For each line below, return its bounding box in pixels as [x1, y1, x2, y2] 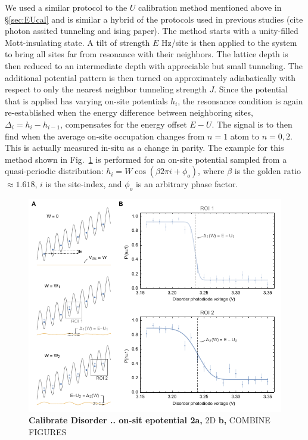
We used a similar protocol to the [5, 1, 127, 13]
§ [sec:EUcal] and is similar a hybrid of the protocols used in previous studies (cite [5, 13, 303, 25]
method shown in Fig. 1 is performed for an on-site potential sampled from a [5, 153, 287, 165]
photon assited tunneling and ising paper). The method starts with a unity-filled [5, 24, 298, 37]
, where [198, 165, 225, 177]
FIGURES [29, 425, 67, 438]
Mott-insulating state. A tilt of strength [5, 36, 150, 48]
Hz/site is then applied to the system [161, 36, 297, 48]
